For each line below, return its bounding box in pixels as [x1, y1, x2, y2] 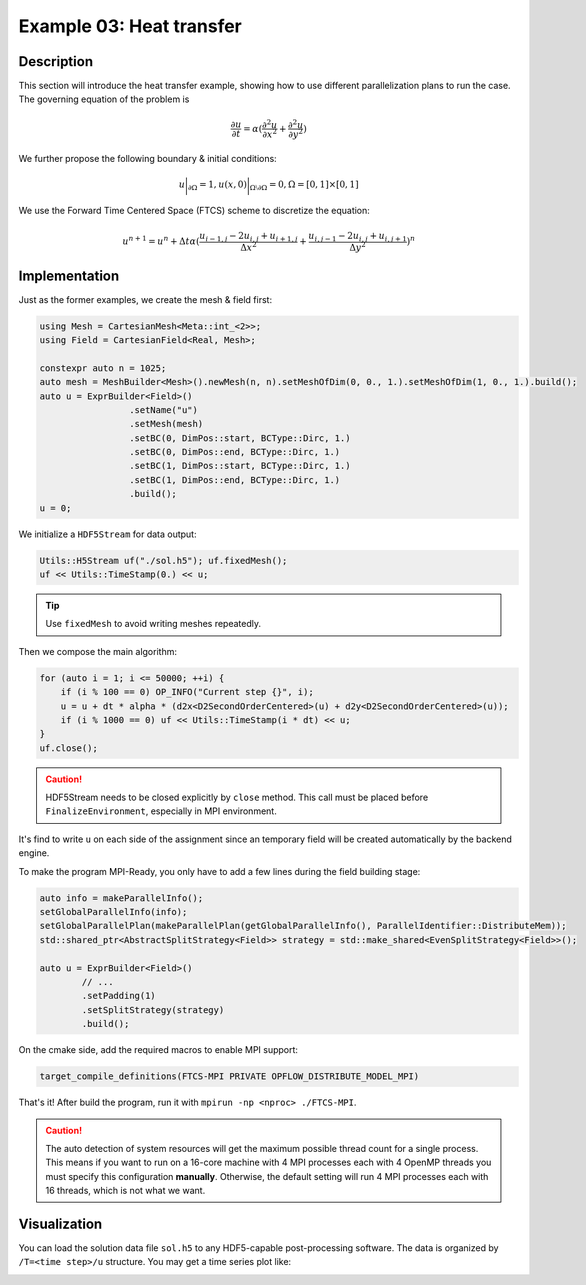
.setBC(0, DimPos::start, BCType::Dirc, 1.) [128, 432, 351, 444]
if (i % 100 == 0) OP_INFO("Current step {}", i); [60, 686, 314, 698]
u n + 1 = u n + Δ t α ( [121, 233, 200, 247]
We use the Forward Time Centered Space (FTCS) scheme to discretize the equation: [18, 205, 370, 217]
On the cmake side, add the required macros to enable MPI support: [18, 1044, 299, 1056]
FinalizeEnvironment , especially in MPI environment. [45, 805, 277, 817]
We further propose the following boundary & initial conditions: [18, 152, 277, 164]
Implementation [18, 267, 120, 284]
